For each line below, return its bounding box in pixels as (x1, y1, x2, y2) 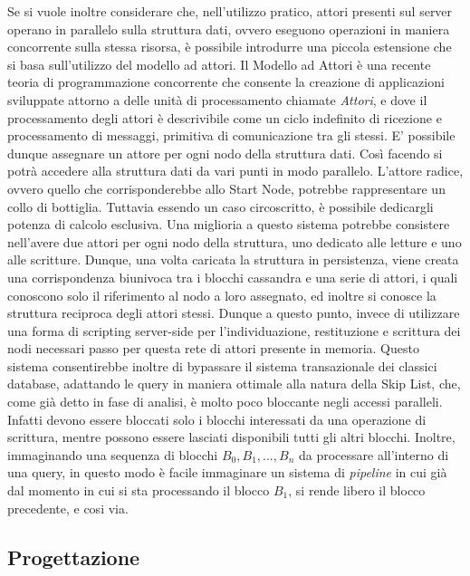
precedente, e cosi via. (7, 498, 129, 517)
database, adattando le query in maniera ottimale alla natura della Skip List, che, (7, 374, 461, 393)
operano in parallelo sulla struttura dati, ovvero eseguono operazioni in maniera (7, 19, 450, 38)
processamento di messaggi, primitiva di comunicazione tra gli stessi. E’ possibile (7, 126, 456, 145)
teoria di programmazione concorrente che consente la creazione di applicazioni (7, 72, 445, 91)
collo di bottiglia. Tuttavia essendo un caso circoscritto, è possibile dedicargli (7, 197, 434, 216)
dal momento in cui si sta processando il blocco (7, 481, 270, 500)
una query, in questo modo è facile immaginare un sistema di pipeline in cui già (7, 463, 447, 482)
